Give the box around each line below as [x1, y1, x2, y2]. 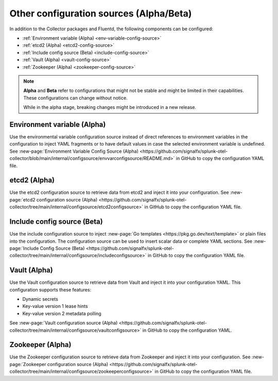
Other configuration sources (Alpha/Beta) [9, 8, 192, 19]
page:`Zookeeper [9, 361, 46, 367]
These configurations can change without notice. [23, 95, 128, 101]
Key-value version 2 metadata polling [22, 310, 101, 316]
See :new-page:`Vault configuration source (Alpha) [9, 320, 118, 326]
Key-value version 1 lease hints [22, 303, 88, 310]
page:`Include [9, 245, 39, 251]
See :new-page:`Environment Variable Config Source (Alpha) [9, 148, 139, 154]
